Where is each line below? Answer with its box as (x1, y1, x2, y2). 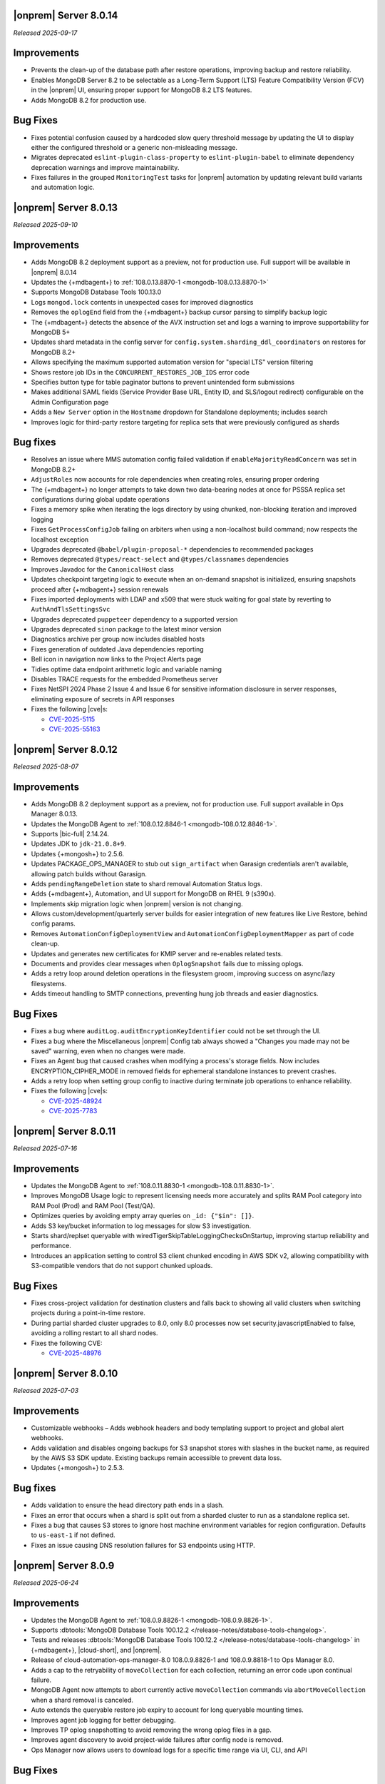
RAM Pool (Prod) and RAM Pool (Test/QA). (31, 1201, 155, 1210)
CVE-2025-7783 (48, 1107, 98, 1115)
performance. (31, 1242, 71, 1250)
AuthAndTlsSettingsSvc (31, 605, 111, 614)
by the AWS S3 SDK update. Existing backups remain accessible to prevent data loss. (31, 1454, 282, 1462)
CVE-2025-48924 (48, 1096, 103, 1105)
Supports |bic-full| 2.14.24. (31, 829, 110, 838)
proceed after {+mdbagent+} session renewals (31, 585, 169, 594)
